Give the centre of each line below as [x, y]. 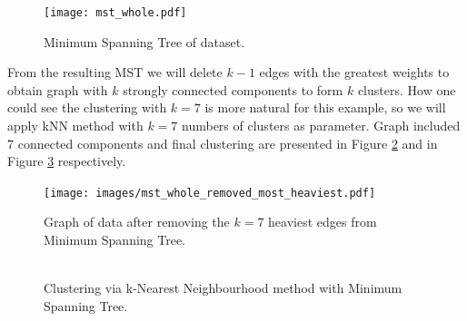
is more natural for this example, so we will [325, 107]
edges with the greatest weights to [354, 72]
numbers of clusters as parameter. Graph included [321, 126]
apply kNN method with [75, 126]
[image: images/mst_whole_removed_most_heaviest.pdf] [210, 193]
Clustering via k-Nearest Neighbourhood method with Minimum [223, 288]
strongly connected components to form [233, 89]
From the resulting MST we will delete [115, 72]
